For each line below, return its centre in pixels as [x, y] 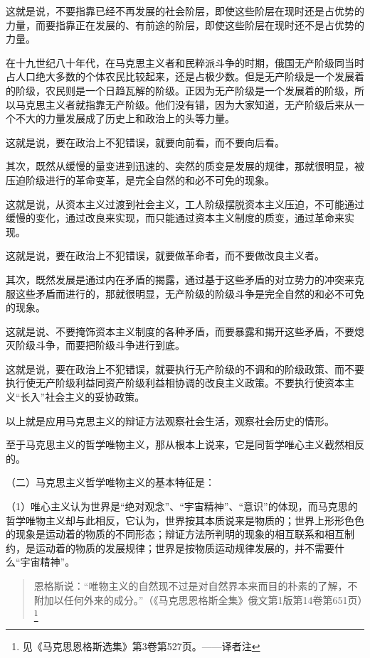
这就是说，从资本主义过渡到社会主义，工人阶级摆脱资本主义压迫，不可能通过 [185, 204]
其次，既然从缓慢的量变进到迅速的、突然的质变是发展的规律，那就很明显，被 [185, 166]
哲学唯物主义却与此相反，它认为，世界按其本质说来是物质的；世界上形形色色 [185, 520]
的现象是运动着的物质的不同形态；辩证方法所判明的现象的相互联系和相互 [175, 534]
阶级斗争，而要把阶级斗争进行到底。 [100, 345]
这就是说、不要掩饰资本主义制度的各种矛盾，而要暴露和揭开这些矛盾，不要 [180, 331]
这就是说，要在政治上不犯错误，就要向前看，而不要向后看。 [145, 142]
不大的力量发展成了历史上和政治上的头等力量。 [125, 118]
